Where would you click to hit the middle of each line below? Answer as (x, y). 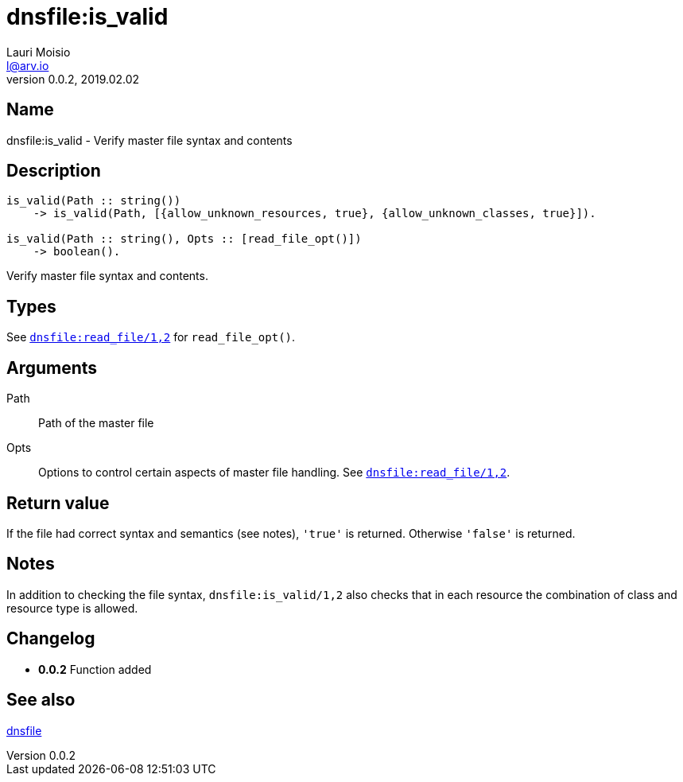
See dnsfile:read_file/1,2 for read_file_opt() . (151, 337)
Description (54, 171)
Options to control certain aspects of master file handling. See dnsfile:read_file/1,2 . (274, 473)
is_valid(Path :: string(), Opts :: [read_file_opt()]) (184, 239)
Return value (58, 503)
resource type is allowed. (72, 608)
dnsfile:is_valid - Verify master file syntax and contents (149, 140)
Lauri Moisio (39, 52)
